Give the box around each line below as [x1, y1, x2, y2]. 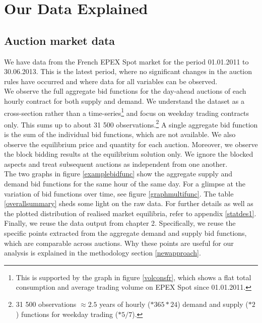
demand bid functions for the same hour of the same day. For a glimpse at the [4, 178, 245, 189]
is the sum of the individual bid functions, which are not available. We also [4, 129, 236, 140]
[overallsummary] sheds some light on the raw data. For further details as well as [4, 198, 253, 209]
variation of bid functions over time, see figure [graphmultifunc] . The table [4, 188, 234, 199]
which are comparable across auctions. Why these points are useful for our [4, 237, 234, 248]
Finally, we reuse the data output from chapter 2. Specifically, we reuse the [4, 218, 236, 228]
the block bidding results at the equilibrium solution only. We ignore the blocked [4, 149, 253, 159]
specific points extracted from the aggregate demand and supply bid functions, [4, 227, 247, 238]
